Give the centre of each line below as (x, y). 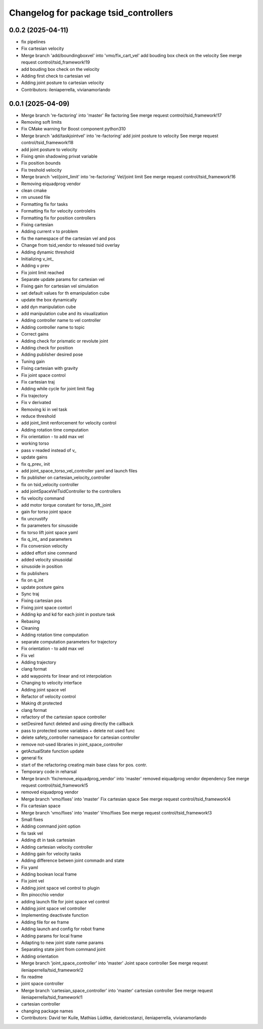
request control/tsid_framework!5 (55, 785)
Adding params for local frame (52, 936)
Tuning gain (33, 361)
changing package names (47, 1011)
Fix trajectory (35, 395)
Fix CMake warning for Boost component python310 (74, 129)
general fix (32, 758)
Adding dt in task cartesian (48, 840)
